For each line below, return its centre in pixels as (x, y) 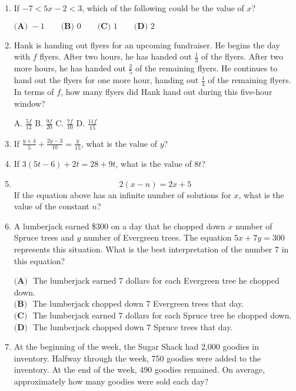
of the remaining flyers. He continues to (207, 68)
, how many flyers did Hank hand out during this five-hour (167, 92)
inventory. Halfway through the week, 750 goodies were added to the (137, 358)
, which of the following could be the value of (163, 8)
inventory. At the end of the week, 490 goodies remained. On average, (139, 369)
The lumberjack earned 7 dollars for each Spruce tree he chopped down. (162, 315)
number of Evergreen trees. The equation (158, 237)
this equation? (39, 260)
